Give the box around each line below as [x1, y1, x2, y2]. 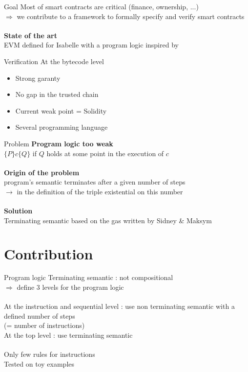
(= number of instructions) [4, 320, 85, 330]
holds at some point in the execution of [46, 148, 164, 158]
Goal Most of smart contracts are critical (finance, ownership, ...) [4, 1, 199, 11]
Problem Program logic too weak [4, 138, 113, 148]
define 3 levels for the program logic [17, 282, 124, 292]
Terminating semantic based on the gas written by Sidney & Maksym [4, 215, 212, 225]
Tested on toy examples [4, 358, 75, 369]
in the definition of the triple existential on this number [17, 186, 183, 196]
